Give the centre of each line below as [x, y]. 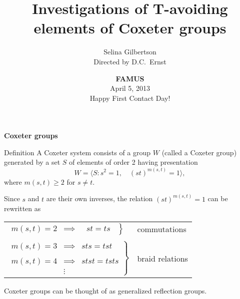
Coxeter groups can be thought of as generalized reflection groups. [105, 291]
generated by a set [32, 162]
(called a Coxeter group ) [199, 152]
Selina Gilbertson [130, 52]
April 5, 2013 [130, 88]
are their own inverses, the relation [99, 198]
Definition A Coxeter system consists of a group [77, 152]
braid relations [162, 258]
